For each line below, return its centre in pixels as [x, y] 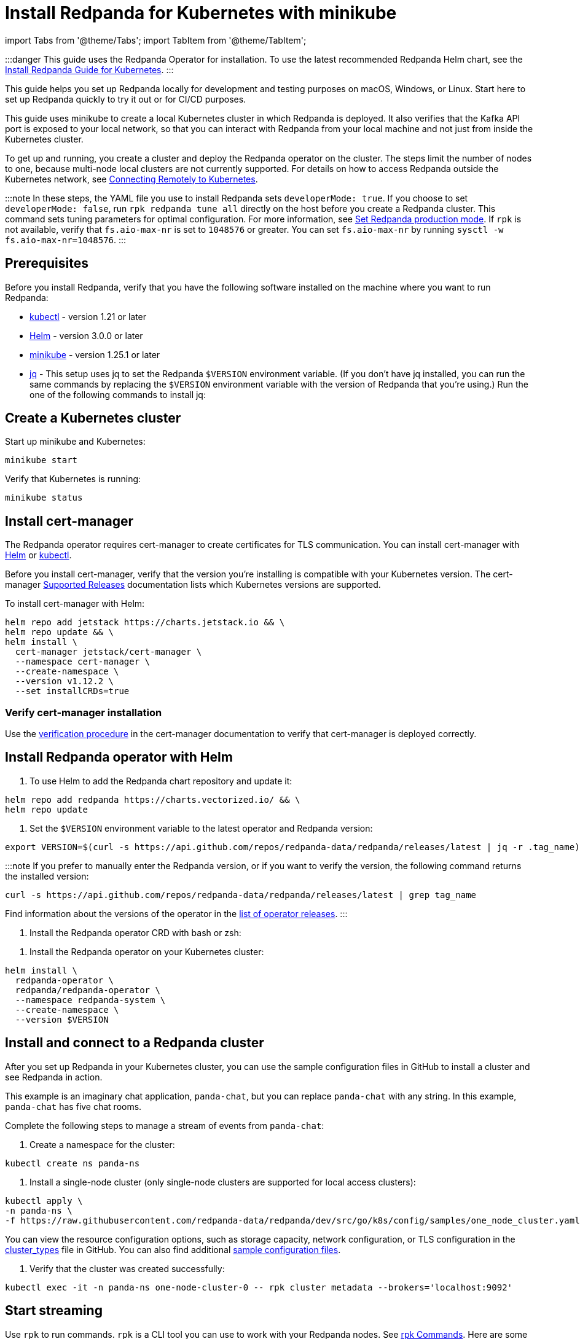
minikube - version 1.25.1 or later [95, 354]
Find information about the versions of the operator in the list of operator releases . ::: [176, 913]
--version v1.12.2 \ [65, 681]
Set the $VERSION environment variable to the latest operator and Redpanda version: [201, 828]
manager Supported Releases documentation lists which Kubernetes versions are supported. [193, 585]
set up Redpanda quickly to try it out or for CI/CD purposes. [126, 99]
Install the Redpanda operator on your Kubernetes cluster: [147, 951]
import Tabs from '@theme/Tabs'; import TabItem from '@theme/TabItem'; [156, 40]
